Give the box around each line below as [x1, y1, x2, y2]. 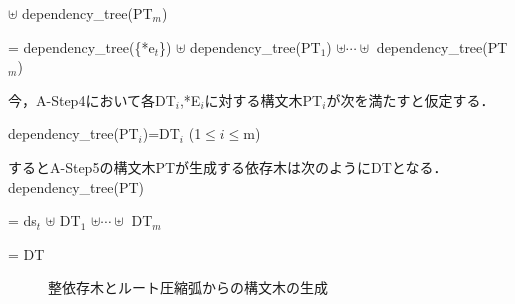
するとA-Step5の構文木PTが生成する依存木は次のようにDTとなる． [8, 156, 448, 177]
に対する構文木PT [204, 89, 323, 110]
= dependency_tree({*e [8, 36, 155, 57]
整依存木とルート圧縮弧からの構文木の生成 [48, 277, 328, 298]
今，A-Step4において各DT [8, 89, 176, 110]
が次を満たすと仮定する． [326, 89, 495, 110]
